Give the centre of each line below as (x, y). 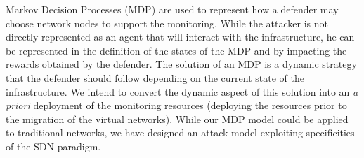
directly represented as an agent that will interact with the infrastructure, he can (180, 37)
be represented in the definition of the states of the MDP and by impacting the (176, 50)
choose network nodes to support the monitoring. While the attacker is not (167, 23)
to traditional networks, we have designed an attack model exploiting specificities (180, 132)
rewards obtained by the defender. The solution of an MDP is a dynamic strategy (181, 64)
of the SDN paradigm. (53, 146)
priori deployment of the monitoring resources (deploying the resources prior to (176, 105)
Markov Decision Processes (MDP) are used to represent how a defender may (172, 9)
